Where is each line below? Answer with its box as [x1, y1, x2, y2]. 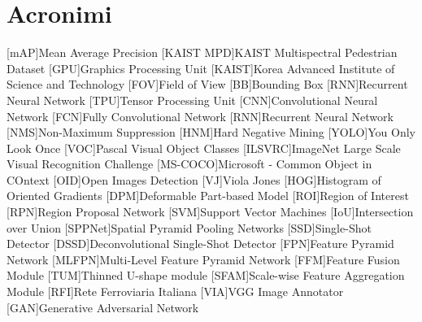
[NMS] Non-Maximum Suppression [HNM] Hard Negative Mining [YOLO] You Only [7, 124, 415, 141]
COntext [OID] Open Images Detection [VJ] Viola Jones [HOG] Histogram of [7, 171, 381, 188]
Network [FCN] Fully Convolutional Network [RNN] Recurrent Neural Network [7, 107, 394, 124]
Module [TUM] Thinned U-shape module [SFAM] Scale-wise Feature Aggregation [7, 267, 405, 284]
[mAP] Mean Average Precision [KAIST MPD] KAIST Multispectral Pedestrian [7, 44, 398, 61]
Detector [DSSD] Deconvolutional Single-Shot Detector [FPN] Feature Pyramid [7, 235, 394, 252]
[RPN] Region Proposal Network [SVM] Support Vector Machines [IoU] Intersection [7, 203, 414, 220]
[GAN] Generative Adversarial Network [7, 298, 199, 315]
